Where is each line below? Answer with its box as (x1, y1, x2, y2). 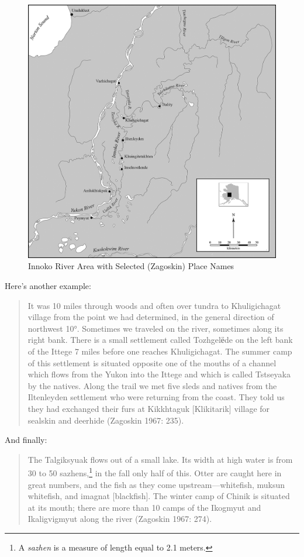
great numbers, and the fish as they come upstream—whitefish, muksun (27, 478, 285, 490)
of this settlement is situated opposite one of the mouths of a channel (27, 356, 277, 369)
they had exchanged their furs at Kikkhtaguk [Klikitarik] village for (27, 403, 270, 414)
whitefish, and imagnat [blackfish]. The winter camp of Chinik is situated (27, 490, 290, 502)
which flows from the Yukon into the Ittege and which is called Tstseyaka (27, 368, 291, 380)
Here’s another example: (5, 280, 91, 292)
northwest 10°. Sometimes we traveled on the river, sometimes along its (27, 322, 284, 334)
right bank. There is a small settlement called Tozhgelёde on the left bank (27, 333, 293, 346)
